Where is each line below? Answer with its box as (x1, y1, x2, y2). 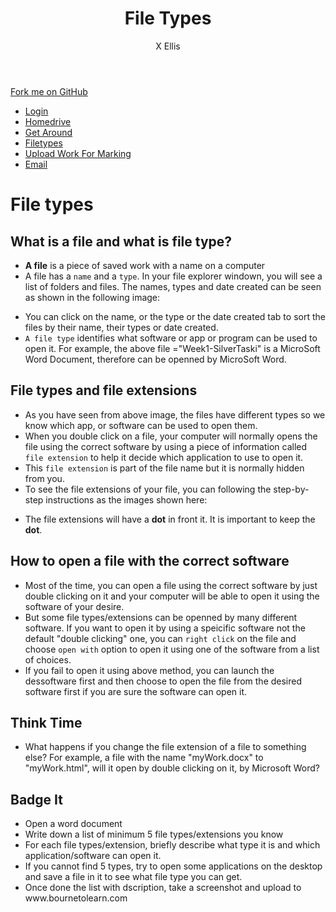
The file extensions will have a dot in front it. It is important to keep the (24, 513, 316, 525)
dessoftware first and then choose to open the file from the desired (24, 675, 303, 687)
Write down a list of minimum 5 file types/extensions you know (24, 828, 284, 841)
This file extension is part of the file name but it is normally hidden (24, 462, 305, 474)
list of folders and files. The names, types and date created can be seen (24, 280, 322, 292)
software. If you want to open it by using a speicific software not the (24, 622, 306, 634)
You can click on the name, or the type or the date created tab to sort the (24, 310, 326, 322)
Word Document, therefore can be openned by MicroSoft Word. (24, 353, 287, 365)
